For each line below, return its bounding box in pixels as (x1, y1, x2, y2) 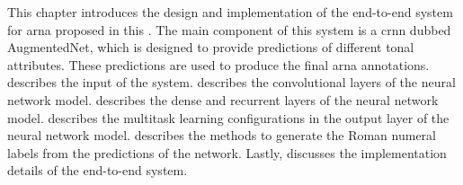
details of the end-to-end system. (7, 161, 188, 180)
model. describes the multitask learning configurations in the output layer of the (7, 108, 450, 127)
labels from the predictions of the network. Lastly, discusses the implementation (7, 143, 447, 162)
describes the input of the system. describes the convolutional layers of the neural (7, 73, 456, 92)
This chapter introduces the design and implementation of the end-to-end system (7, 3, 453, 21)
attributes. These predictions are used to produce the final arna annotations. (7, 55, 430, 74)
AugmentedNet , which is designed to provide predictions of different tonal (7, 38, 414, 57)
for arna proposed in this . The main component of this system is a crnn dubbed (7, 20, 451, 39)
